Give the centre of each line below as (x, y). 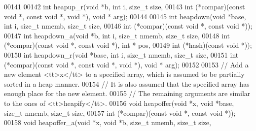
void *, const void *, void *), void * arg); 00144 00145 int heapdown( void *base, (125, 16)
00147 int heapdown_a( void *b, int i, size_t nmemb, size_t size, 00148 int (117, 35)
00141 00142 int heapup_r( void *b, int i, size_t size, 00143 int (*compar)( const (125, 6)
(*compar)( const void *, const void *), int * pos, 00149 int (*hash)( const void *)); (128, 45)
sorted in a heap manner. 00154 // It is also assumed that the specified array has (127, 83)
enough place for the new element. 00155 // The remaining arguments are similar (127, 93)
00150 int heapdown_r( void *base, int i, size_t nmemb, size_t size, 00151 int (121, 54)
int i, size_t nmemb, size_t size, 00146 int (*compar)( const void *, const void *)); (128, 26)
